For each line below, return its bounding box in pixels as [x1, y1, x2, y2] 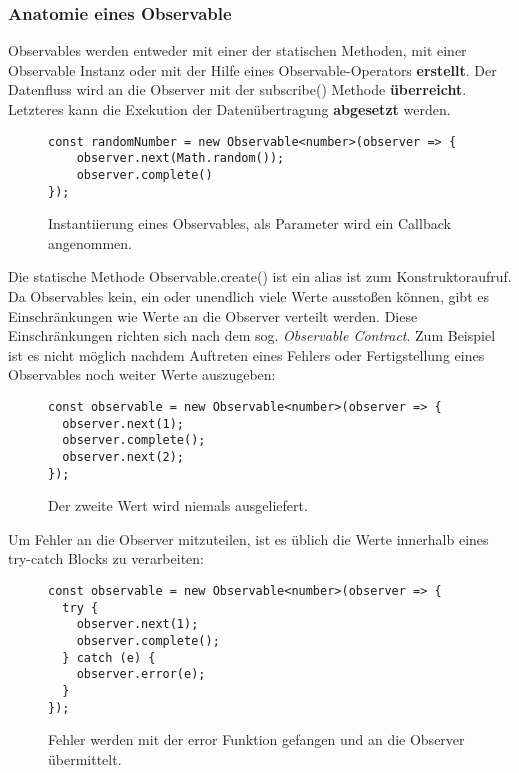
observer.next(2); [62, 449, 185, 464]
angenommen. [48, 232, 132, 253]
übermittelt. [48, 748, 122, 769]
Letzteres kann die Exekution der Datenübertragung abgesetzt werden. [8, 99, 451, 119]
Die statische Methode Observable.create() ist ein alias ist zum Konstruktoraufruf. [8, 266, 512, 287]
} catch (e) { [62, 650, 156, 665]
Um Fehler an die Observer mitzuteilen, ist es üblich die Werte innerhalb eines [8, 528, 489, 549]
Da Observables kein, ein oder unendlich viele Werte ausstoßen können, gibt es [8, 286, 489, 306]
